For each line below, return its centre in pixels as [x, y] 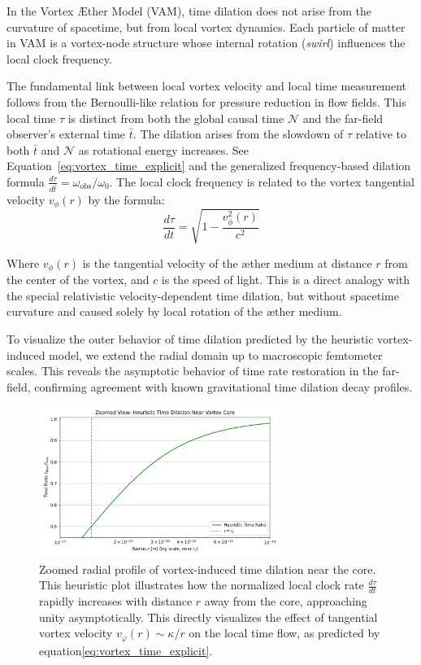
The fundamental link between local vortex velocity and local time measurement [207, 86]
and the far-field [343, 118]
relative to [381, 134]
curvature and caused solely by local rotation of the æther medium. [174, 311]
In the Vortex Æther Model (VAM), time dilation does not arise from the [189, 11]
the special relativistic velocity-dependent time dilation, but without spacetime [203, 295]
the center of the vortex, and [78, 280]
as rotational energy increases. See [163, 149]
